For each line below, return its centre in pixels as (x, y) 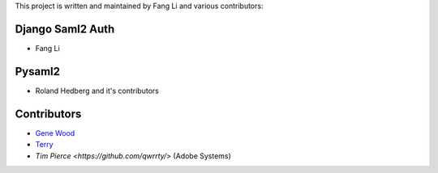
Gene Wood (55, 133)
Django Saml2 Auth (65, 29)
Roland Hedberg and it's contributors (97, 91)
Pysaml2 (38, 72)
